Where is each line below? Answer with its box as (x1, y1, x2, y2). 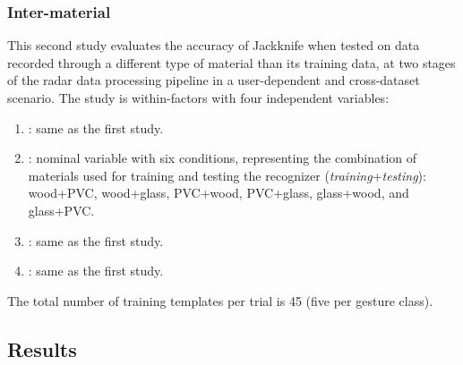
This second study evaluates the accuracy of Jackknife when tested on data (7, 36, 420, 55)
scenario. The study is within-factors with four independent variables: (7, 89, 390, 106)
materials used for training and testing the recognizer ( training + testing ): (28, 166, 426, 184)
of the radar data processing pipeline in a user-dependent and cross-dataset (7, 71, 420, 89)
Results (7, 335, 77, 362)
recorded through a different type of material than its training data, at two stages (7, 53, 456, 72)
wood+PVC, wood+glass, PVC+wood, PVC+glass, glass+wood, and (28, 183, 409, 202)
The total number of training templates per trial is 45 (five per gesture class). (7, 291, 433, 310)
